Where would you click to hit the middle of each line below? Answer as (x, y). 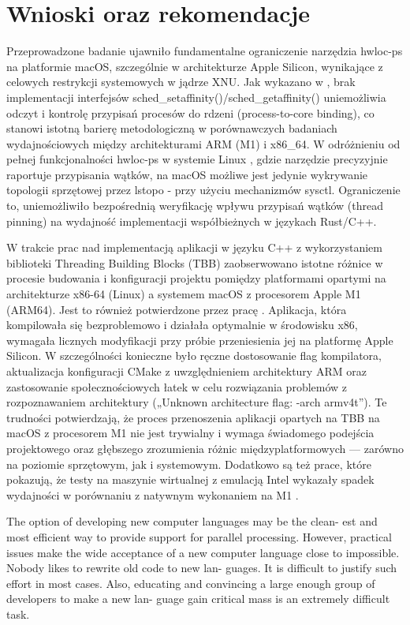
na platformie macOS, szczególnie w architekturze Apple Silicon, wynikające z (195, 66)
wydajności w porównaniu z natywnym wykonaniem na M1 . (153, 494)
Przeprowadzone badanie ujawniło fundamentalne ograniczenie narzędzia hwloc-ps (205, 51)
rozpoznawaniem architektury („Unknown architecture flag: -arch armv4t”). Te (197, 402)
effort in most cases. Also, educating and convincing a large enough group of (191, 583)
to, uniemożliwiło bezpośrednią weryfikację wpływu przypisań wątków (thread (195, 206)
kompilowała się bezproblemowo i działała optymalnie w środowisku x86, (182, 325)
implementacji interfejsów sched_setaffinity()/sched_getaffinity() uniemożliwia (196, 97)
